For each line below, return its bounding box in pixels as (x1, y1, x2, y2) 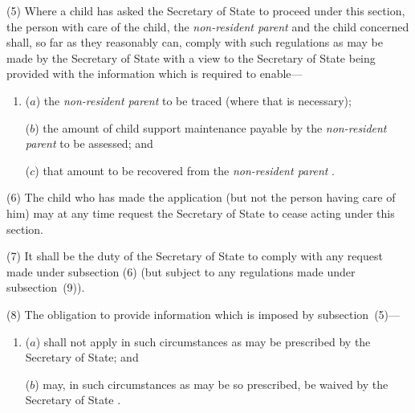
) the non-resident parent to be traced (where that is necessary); (35, 92, 352, 108)
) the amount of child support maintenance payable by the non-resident (35, 119, 387, 136)
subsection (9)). (6, 279, 85, 296)
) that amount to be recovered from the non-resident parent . (35, 162, 335, 178)
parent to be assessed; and (25, 135, 153, 152)
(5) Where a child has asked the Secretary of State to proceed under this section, (6, 2, 405, 18)
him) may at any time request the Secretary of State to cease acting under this (6, 204, 395, 221)
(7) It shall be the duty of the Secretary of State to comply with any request (6, 247, 383, 264)
